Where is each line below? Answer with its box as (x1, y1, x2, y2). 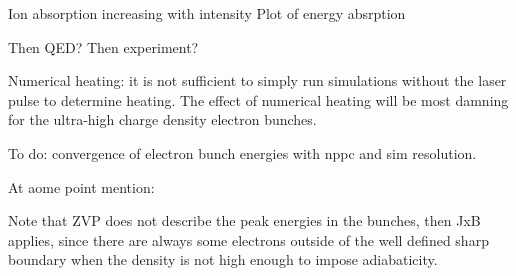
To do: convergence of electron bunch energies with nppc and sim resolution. (8, 142, 477, 163)
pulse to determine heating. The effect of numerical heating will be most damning (8, 89, 509, 110)
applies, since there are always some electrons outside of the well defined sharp (8, 229, 489, 250)
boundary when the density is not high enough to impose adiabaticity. (8, 249, 438, 270)
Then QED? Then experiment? (8, 36, 199, 57)
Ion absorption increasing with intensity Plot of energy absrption (8, 3, 406, 23)
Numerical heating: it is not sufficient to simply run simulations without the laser (8, 70, 507, 91)
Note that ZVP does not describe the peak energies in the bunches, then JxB (8, 210, 481, 231)
